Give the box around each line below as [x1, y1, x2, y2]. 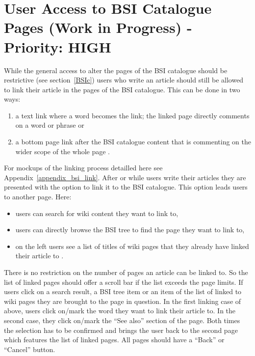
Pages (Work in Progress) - [4, 17, 192, 37]
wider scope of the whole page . [15, 146, 110, 156]
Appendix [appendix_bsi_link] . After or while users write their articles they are [4, 172, 246, 182]
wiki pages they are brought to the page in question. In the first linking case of [4, 296, 241, 306]
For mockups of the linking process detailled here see [4, 163, 163, 173]
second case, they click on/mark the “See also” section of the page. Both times [4, 315, 240, 325]
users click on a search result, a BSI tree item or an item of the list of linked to [4, 286, 242, 297]
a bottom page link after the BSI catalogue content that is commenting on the [15, 137, 251, 147]
